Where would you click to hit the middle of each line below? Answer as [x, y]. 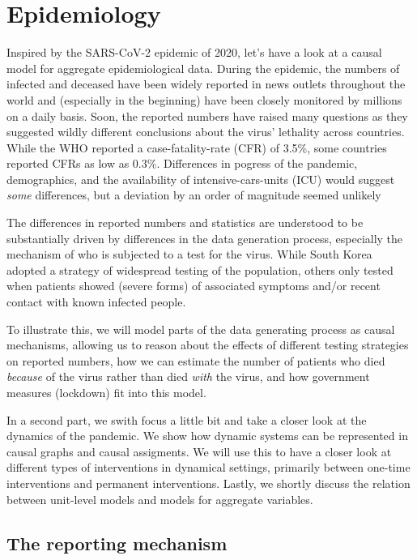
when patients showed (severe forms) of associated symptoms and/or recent [194, 286]
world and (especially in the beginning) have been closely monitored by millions [204, 99]
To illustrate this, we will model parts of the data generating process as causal [201, 329]
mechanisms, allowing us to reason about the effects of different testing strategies [208, 345]
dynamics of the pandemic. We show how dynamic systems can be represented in [207, 436]
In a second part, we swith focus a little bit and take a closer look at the [187, 419]
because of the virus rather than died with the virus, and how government [188, 376]
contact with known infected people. [96, 302]
